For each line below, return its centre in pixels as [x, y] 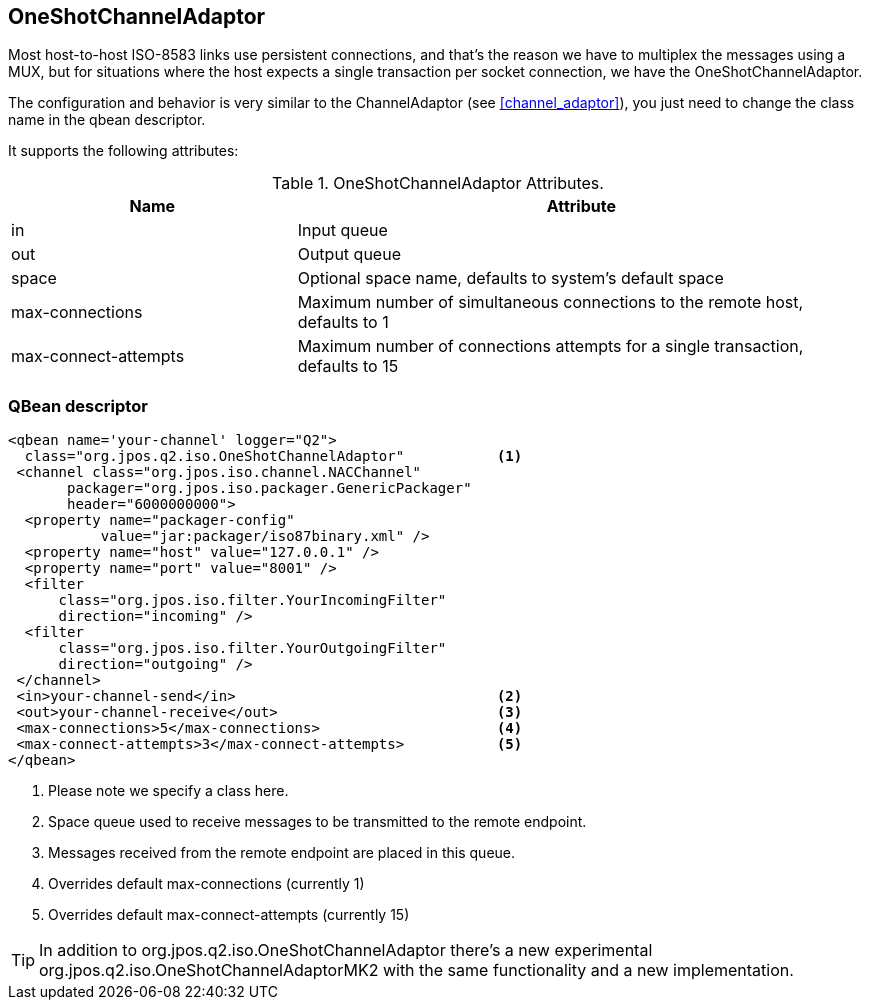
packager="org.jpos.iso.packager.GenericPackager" [269, 488]
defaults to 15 [348, 366]
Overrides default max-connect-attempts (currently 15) [229, 915]
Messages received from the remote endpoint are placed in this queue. [282, 853]
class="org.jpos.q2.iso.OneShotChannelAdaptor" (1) [273, 456]
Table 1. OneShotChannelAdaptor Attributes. [438, 183]
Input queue [342, 230]
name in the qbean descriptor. [107, 120]
